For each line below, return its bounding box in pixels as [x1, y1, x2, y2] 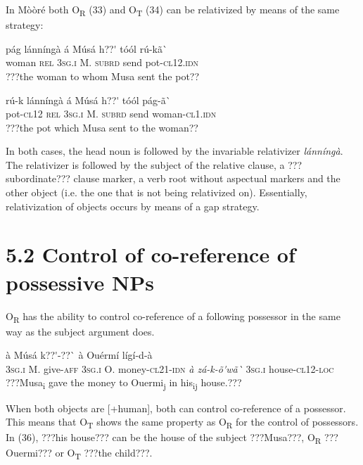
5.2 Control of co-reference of [6, 240, 295, 269]
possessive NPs [6, 267, 154, 296]
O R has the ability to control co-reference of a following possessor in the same [6, 308, 340, 325]
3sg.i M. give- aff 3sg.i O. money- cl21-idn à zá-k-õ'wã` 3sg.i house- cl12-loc [6, 361, 334, 376]
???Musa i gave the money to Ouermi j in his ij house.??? [6, 375, 242, 392]
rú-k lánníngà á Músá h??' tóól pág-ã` [6, 92, 171, 107]
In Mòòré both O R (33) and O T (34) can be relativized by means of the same [6, 2, 340, 18]
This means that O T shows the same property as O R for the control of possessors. [6, 414, 359, 431]
